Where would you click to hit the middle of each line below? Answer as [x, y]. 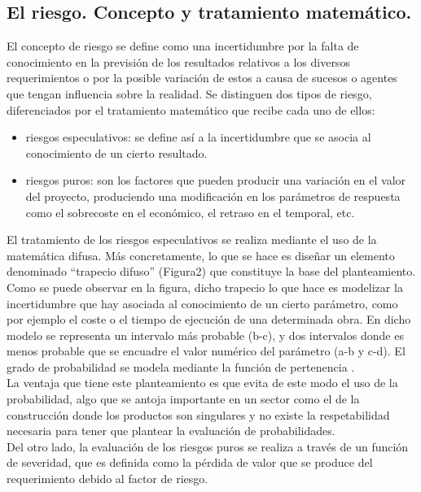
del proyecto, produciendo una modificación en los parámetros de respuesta [213, 196]
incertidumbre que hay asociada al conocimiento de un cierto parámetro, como [202, 303]
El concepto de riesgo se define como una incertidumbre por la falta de [183, 46]
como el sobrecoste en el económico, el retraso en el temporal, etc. [190, 212]
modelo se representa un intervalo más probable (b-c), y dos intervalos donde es [205, 335]
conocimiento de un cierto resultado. [116, 152]
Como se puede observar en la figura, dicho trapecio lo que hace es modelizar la [205, 287]
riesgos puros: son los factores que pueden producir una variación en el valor [216, 180]
